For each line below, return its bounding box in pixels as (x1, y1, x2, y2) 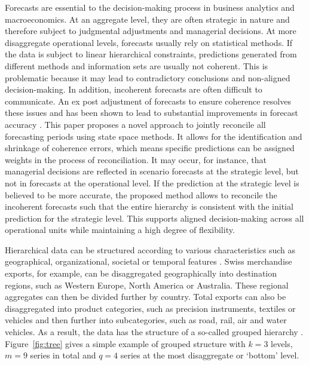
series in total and (30, 349, 96, 361)
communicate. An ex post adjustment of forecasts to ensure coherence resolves (5, 94, 291, 107)
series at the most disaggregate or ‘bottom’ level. (120, 349, 299, 361)
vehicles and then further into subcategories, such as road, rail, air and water (5, 314, 287, 326)
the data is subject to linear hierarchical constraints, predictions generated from (5, 48, 297, 60)
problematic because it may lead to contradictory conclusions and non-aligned (5, 71, 290, 84)
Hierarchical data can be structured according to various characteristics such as (5, 243, 296, 256)
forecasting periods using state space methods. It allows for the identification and (5, 130, 302, 142)
